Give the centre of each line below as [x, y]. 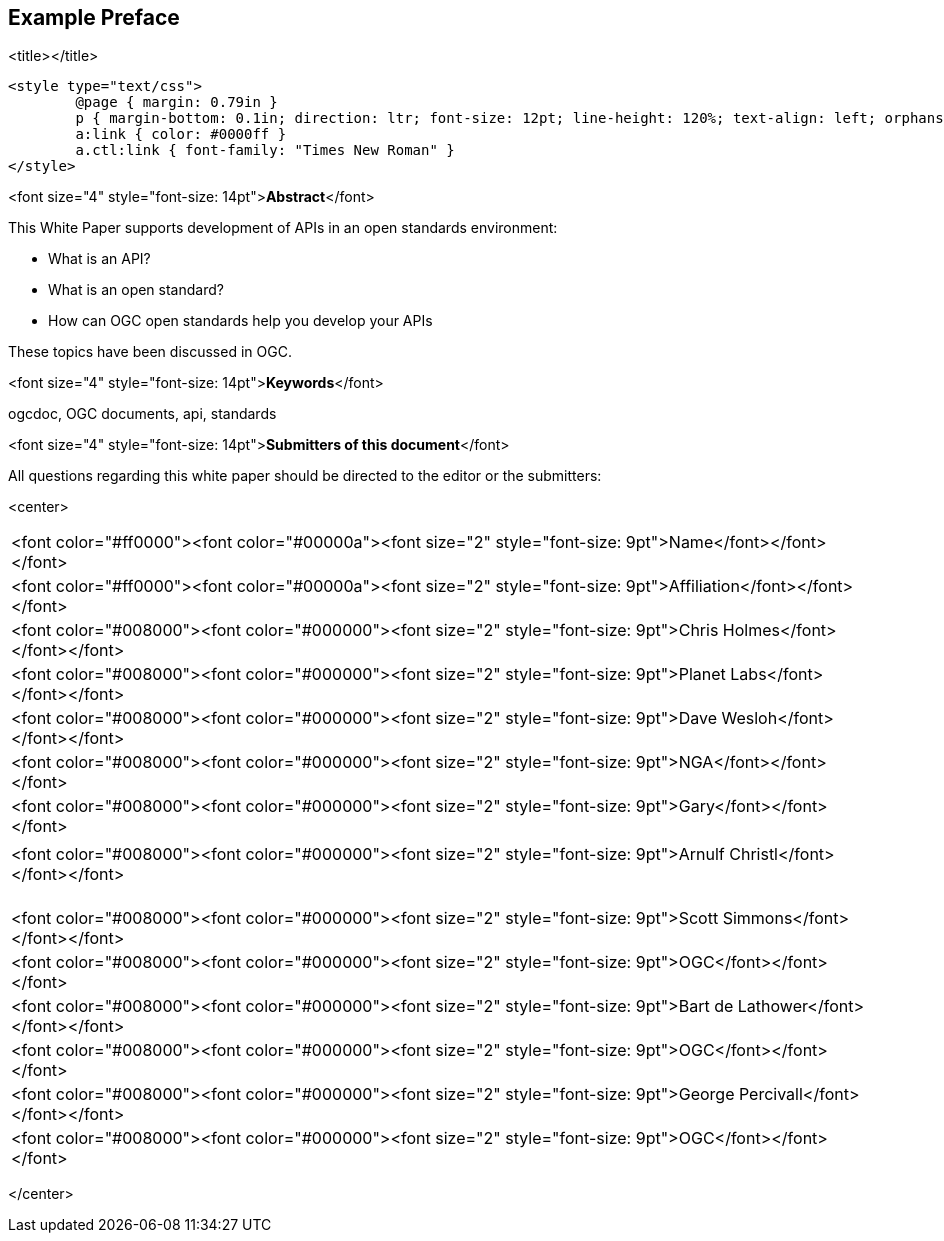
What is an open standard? [136, 290]
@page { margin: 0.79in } [176, 102]
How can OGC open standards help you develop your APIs [240, 321]
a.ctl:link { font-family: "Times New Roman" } [265, 150]
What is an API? [99, 259]
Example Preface [94, 17]
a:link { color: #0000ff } [181, 134]
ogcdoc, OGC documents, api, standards [142, 414]
